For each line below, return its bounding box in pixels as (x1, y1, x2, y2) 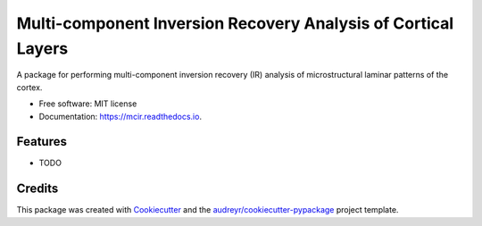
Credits (16, 181, 59, 197)
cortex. (16, 81, 43, 93)
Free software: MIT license (38, 98, 137, 109)
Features (16, 134, 67, 149)
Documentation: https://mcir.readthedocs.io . (38, 111, 203, 121)
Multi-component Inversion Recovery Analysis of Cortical (16, 13, 454, 33)
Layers (16, 38, 69, 58)
